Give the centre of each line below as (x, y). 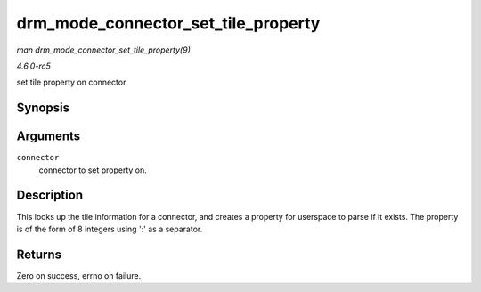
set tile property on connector (71, 82)
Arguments (49, 137)
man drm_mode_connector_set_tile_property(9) (103, 50)
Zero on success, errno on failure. (79, 275)
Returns (39, 254)
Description (50, 195)
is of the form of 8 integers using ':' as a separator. (110, 229)
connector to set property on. (93, 170)
